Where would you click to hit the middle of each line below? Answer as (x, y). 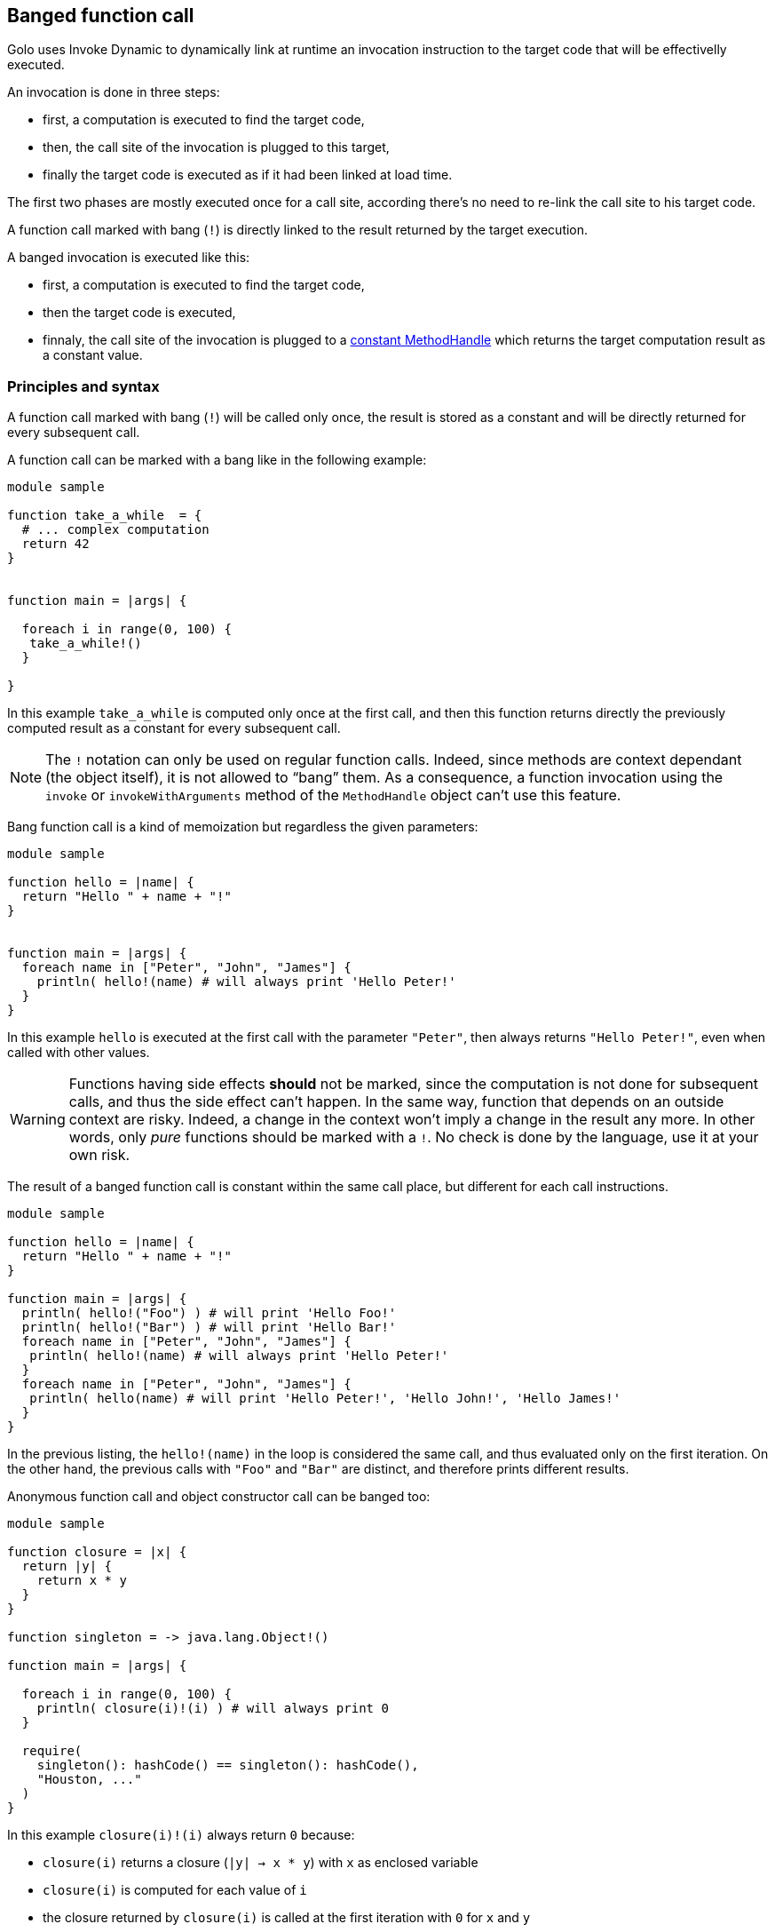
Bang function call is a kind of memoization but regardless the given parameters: (243, 827)
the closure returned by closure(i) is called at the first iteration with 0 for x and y (287, 1918)
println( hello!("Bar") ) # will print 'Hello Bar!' (209, 1328)
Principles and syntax (83, 386)
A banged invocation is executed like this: (129, 258)
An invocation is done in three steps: (114, 92)
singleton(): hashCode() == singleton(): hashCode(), (228, 1765)
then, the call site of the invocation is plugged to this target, (216, 147)
